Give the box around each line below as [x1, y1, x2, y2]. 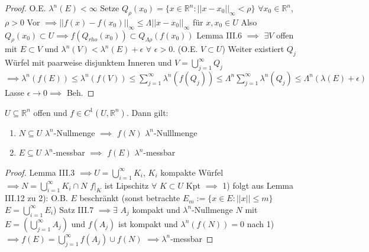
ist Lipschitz [104, 179, 149, 191]
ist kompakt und [118, 217, 178, 230]
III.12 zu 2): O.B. [5, 192, 68, 204]
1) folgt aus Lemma [222, 179, 294, 191]
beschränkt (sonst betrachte [79, 192, 180, 204]
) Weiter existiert [222, 43, 284, 55]
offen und [33, 106, 67, 118]
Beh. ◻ [66, 86, 95, 98]
